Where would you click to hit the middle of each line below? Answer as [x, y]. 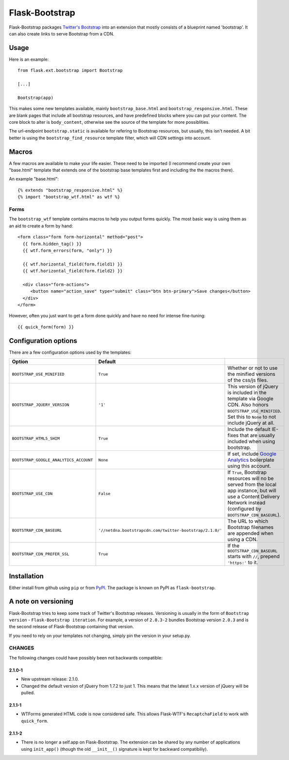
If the [234, 546]
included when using [251, 442]
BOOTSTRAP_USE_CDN [32, 493]
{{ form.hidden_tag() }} [52, 244]
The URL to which [248, 521]
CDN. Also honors [248, 405]
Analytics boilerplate [251, 460]
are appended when [251, 533]
